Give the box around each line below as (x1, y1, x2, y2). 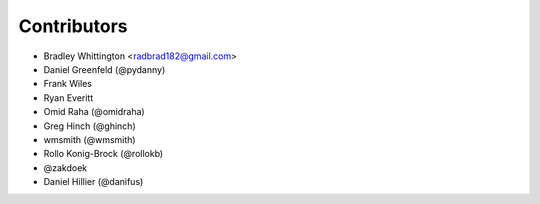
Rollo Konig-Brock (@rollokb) (43, 148, 164, 160)
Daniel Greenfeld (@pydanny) (43, 63, 166, 75)
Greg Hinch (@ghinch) (43, 120, 136, 132)
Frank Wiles (43, 78, 93, 90)
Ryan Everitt (43, 91, 94, 104)
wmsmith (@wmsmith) (43, 133, 136, 145)
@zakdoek (43, 161, 88, 174)
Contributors (18, 15, 129, 37)
